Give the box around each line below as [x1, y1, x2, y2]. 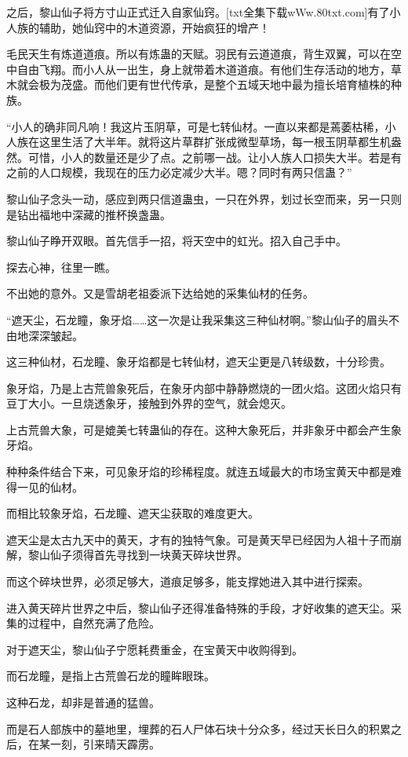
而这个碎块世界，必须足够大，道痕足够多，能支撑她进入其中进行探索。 [6, 573, 369, 590]
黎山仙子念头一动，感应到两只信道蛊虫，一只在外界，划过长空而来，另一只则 [6, 190, 402, 207]
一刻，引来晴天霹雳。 [49, 736, 160, 752]
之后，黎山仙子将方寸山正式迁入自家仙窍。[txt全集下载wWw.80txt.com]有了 [6, 4, 390, 20]
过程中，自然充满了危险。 [27, 615, 160, 631]
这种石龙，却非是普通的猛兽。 [6, 694, 160, 710]
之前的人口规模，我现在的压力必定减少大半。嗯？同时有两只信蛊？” [6, 164, 352, 181]
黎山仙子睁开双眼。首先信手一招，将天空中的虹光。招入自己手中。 [6, 232, 347, 249]
